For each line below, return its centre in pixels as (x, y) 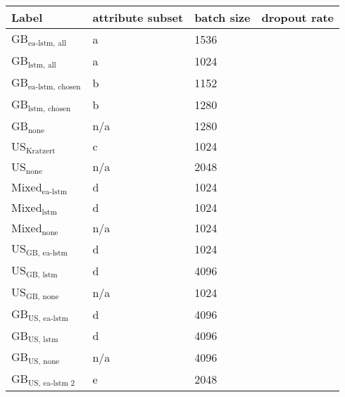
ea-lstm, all (47, 43)
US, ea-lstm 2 (51, 384)
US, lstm (43, 340)
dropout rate (297, 17)
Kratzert (40, 151)
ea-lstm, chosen (54, 87)
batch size (222, 17)
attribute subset (138, 17)
